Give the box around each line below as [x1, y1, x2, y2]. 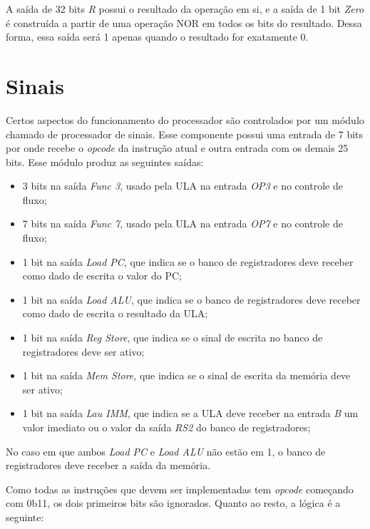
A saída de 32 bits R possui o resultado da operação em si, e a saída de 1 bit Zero [6, 1, 364, 16]
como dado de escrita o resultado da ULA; [22, 306, 208, 321]
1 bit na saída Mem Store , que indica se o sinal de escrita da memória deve [22, 368, 351, 383]
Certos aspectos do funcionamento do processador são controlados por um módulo [6, 112, 364, 127]
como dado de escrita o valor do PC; [22, 268, 182, 283]
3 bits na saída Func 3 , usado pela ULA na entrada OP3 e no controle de [22, 178, 343, 193]
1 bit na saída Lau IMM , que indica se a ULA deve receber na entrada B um [22, 406, 359, 421]
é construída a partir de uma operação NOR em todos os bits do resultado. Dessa [6, 15, 362, 30]
